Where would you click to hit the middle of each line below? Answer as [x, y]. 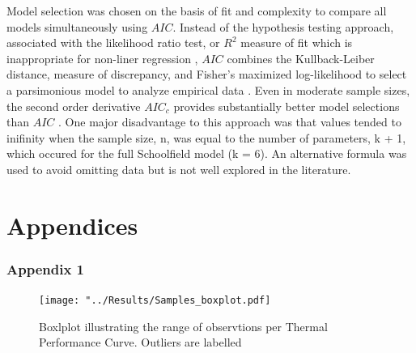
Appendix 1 [45, 268]
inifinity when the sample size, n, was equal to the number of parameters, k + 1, [206, 137]
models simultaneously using [77, 26]
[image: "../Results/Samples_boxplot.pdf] [155, 301]
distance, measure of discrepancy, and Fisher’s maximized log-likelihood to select [207, 74]
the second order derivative [74, 106]
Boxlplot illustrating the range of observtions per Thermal [183, 326]
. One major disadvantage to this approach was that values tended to [230, 122]
